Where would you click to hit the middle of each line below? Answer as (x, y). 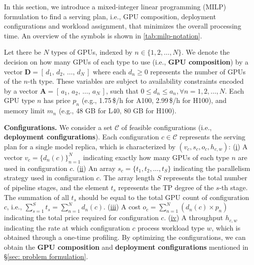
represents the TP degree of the (166, 187)
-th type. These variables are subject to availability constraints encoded (136, 81)
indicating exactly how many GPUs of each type (156, 157)
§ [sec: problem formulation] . (46, 256)
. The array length (127, 178)
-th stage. (234, 187)
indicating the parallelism (212, 168)
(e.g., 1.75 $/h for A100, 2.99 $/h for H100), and (154, 100)
